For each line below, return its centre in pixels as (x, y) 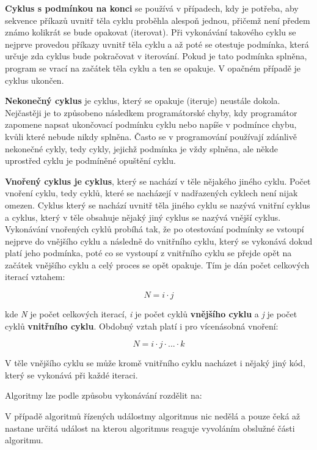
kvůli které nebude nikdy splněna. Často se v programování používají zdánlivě (151, 136)
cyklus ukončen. (35, 80)
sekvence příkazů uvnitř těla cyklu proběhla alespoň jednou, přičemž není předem (158, 20)
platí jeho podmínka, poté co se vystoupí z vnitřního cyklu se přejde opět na (148, 253)
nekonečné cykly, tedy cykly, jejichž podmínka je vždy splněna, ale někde (141, 148)
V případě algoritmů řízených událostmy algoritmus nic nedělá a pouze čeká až (153, 416)
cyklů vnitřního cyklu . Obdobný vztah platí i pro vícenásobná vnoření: (142, 326)
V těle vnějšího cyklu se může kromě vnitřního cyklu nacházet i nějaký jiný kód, (155, 363)
